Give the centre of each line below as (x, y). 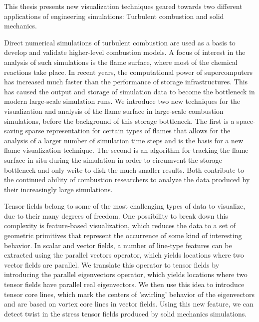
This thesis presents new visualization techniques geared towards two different (123, 6)
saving (14, 131)
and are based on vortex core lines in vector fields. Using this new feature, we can (129, 304)
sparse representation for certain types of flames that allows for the (128, 131)
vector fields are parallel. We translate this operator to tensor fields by (112, 264)
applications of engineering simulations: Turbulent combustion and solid (114, 16)
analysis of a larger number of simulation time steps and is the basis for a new (124, 140)
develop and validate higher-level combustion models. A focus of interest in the (125, 52)
